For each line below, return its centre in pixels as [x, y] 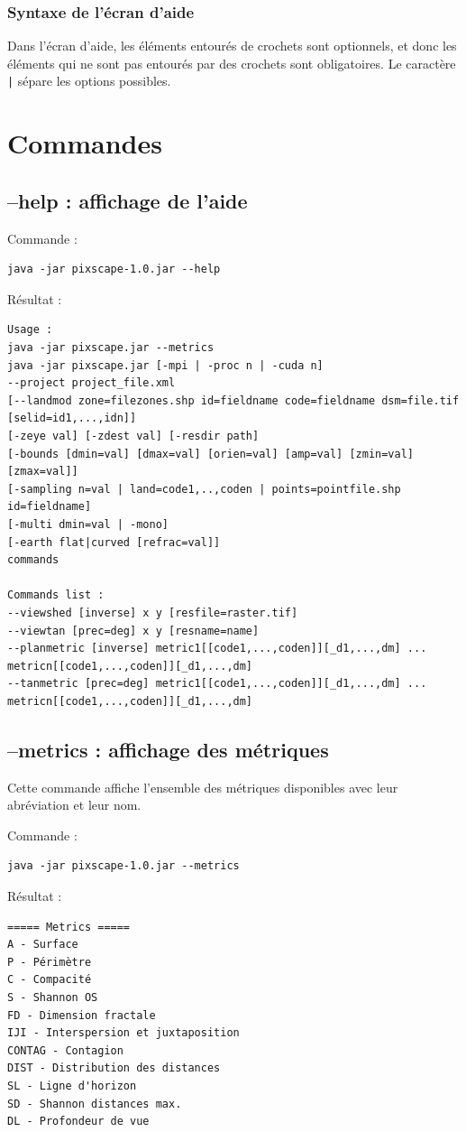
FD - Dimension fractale [82, 1015]
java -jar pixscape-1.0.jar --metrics [123, 866]
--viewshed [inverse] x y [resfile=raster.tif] [153, 612]
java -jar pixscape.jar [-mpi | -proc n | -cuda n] [165, 365]
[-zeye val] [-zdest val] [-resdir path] [133, 436]
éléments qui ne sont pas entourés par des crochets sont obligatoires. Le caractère [232, 63]
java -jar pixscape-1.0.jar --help [114, 269]
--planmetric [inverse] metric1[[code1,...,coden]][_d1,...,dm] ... [217, 649]
